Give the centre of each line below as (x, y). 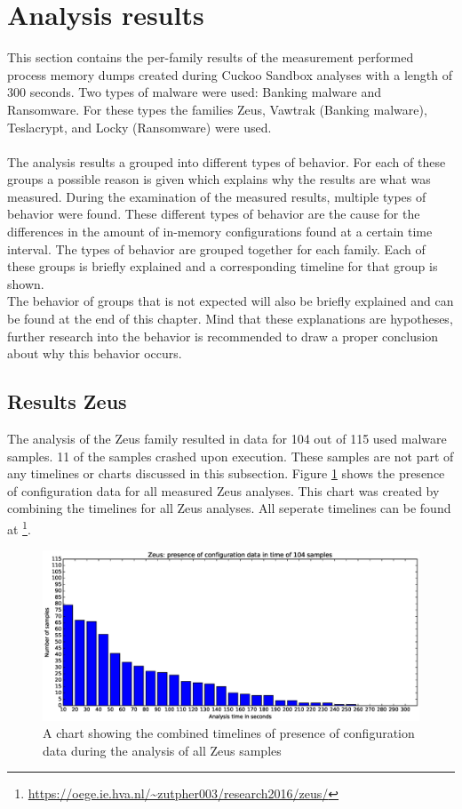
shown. (26, 283)
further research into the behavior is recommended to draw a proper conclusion (223, 336)
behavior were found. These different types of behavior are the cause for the (214, 214)
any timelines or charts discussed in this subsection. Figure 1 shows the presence (226, 473)
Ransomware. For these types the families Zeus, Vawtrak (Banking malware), (217, 109)
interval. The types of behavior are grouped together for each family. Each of (216, 248)
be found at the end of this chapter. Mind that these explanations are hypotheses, (230, 319)
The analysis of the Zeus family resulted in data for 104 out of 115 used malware (227, 439)
